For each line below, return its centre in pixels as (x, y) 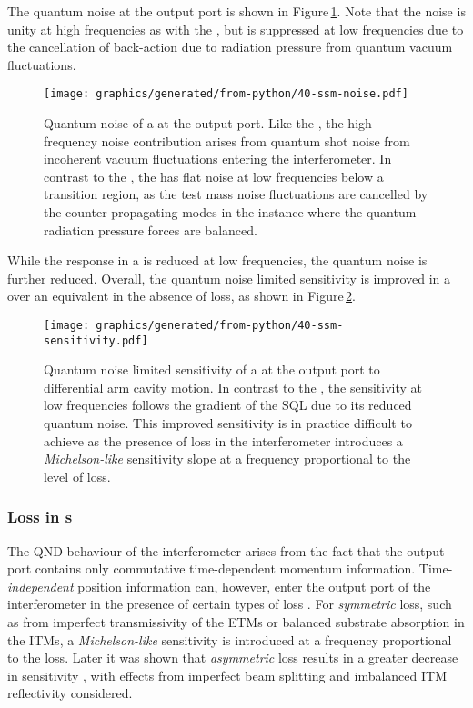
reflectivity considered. (70, 693)
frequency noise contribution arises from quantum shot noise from (227, 140)
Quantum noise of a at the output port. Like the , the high (208, 123)
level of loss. (77, 476)
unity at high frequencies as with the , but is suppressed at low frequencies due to (236, 29)
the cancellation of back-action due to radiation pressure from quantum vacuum (230, 47)
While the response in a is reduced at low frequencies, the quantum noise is (217, 260)
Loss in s (40, 517)
